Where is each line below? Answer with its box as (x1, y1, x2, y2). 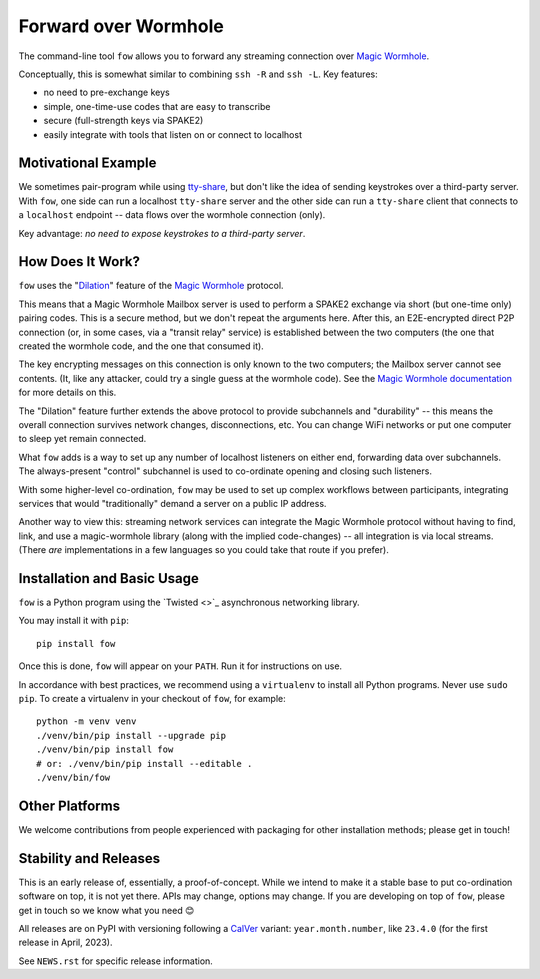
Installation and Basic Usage (18, 570, 200, 587)
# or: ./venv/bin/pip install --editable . (36, 758, 253, 769)
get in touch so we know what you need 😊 (18, 904, 195, 916)
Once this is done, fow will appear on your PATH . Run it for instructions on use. (18, 660, 343, 672)
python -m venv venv (36, 716, 137, 727)
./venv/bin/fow (36, 771, 111, 783)
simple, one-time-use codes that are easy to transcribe (43, 100, 271, 112)
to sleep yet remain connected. (18, 433, 147, 445)
